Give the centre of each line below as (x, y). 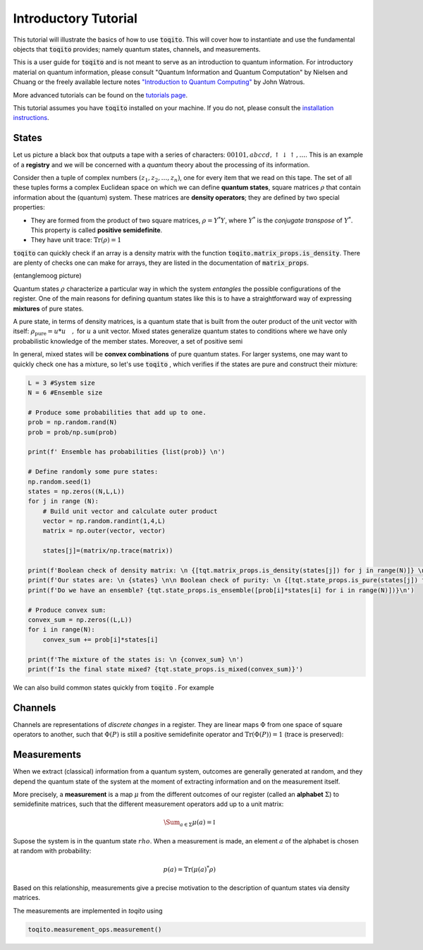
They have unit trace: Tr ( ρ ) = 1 (76, 240)
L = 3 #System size (61, 383)
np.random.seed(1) (60, 481)
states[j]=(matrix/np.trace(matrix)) (108, 551)
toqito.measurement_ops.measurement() (95, 929)
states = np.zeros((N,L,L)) (76, 491)
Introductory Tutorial (75, 18)
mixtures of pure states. (48, 308)
